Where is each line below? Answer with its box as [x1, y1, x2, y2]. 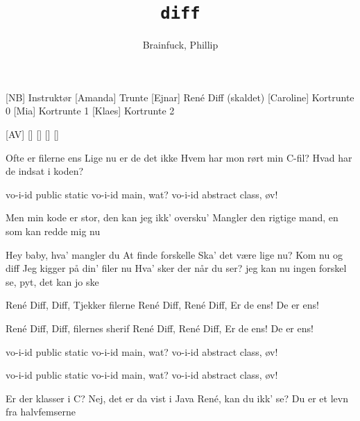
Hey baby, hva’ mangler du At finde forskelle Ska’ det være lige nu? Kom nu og [6, 247, 343, 261]
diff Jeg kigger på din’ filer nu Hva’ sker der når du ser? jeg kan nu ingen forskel [6, 261, 347, 275]
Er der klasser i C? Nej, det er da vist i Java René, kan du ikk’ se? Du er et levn [6, 390, 348, 405]
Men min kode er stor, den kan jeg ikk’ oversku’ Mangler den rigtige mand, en [6, 210, 338, 225]
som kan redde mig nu [6, 224, 101, 238]
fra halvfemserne [6, 404, 76, 419]
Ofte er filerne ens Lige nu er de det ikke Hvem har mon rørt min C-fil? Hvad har [6, 150, 352, 164]
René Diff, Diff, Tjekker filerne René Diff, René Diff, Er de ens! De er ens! [6, 298, 319, 312]
